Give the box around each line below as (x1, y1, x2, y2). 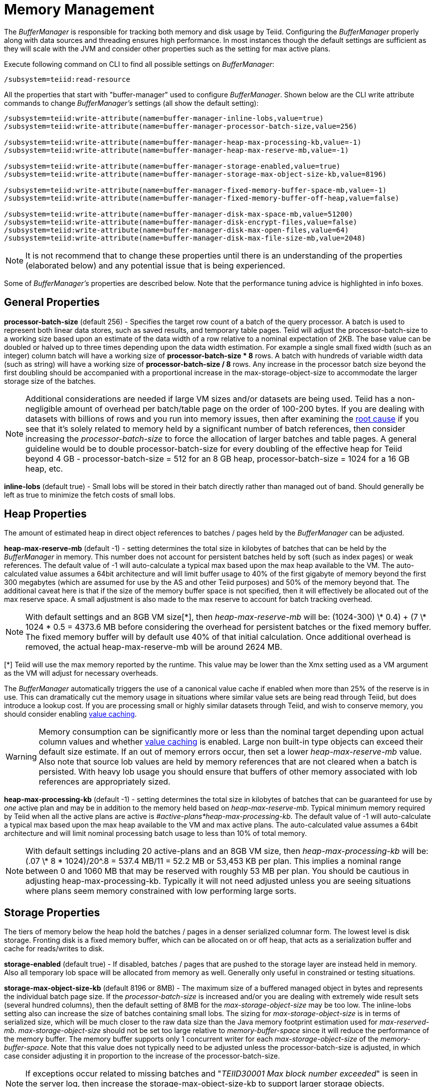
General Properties (4, 296, 100, 309)
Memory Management (4, 1, 155, 18)
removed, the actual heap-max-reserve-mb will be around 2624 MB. (25, 642, 282, 652)
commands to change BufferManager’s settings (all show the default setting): (4, 98, 259, 107)
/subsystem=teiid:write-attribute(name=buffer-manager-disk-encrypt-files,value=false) (4, 218, 358, 226)
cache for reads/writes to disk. (4, 944, 104, 953)
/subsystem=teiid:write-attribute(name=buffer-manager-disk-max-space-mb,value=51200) (4, 210, 353, 218)
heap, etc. (25, 463, 63, 474)
